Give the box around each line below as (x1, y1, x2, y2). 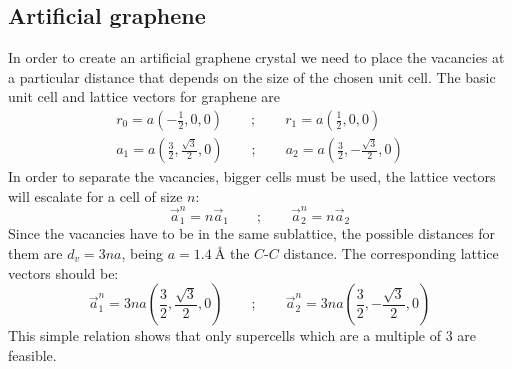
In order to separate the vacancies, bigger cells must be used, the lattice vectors (8, 166, 496, 187)
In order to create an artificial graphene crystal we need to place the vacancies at (8, 47, 505, 68)
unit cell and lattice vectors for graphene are (8, 86, 281, 107)
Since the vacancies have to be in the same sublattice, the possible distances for (8, 223, 496, 244)
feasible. (8, 344, 57, 365)
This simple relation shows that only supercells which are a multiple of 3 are (8, 325, 477, 346)
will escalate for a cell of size (8, 185, 183, 206)
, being (121, 243, 164, 263)
